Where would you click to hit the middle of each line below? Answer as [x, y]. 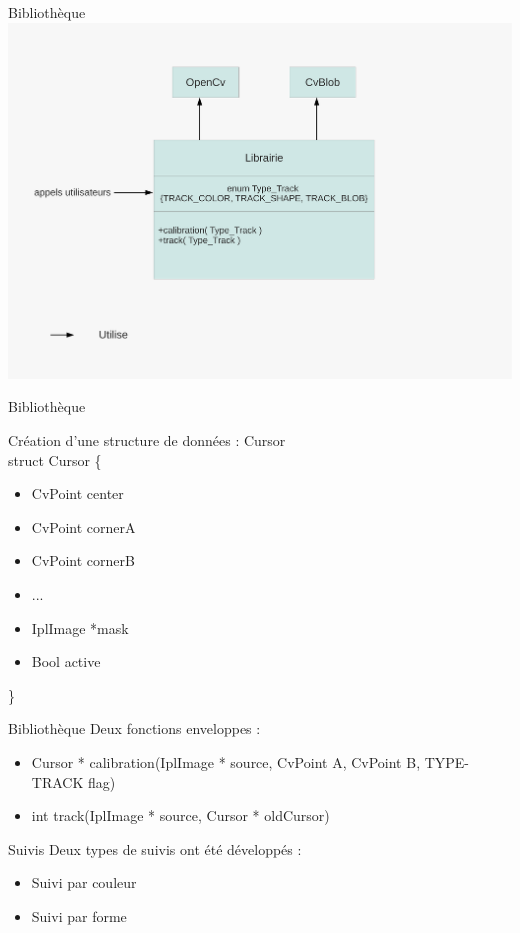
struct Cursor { [55, 459]
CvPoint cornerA [83, 526]
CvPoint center [77, 493]
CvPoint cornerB [83, 560]
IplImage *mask [80, 627]
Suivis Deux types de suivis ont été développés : [155, 848]
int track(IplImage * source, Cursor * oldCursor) [180, 815]
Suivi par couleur [84, 882]
